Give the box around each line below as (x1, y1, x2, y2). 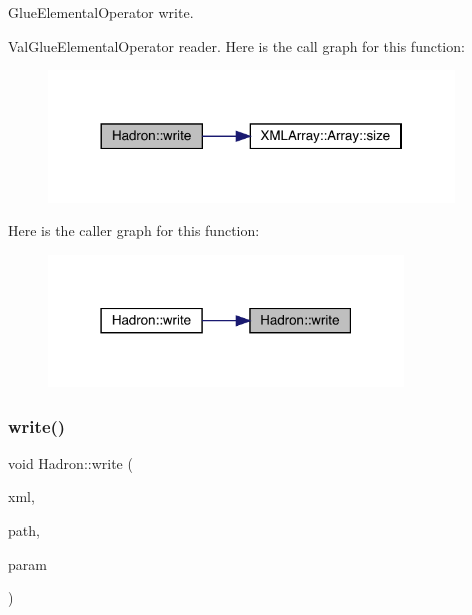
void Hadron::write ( (8, 452, 133, 473)
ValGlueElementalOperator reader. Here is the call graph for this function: (8, 35, 465, 56)
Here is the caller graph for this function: (8, 220, 260, 241)
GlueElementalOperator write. (8, 2, 194, 22)
